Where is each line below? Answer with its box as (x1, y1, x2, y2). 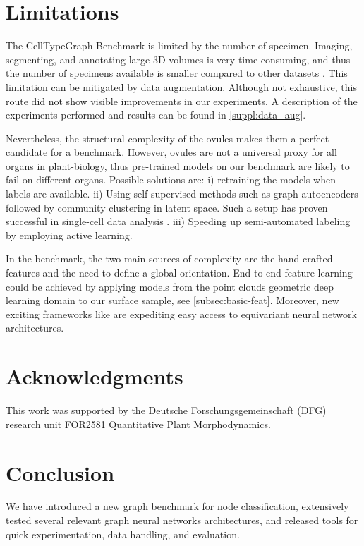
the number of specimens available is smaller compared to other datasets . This (6, 66, 348, 80)
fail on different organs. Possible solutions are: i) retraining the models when (6, 172, 336, 187)
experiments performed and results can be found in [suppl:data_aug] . (6, 107, 306, 122)
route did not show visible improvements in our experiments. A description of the (6, 93, 358, 108)
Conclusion (6, 458, 115, 487)
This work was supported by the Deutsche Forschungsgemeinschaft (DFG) (6, 403, 327, 418)
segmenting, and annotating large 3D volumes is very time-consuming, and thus (6, 51, 351, 66)
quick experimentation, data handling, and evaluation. (6, 526, 240, 541)
